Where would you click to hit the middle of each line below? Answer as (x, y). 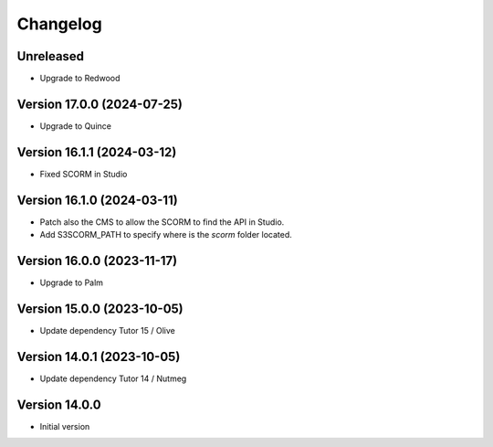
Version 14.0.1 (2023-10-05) (99, 357)
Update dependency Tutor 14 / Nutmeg (113, 378)
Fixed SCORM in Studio (84, 174)
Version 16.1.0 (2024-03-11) (97, 200)
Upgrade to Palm (72, 282)
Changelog (59, 24)
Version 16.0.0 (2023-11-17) (97, 261)
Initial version (65, 426)
